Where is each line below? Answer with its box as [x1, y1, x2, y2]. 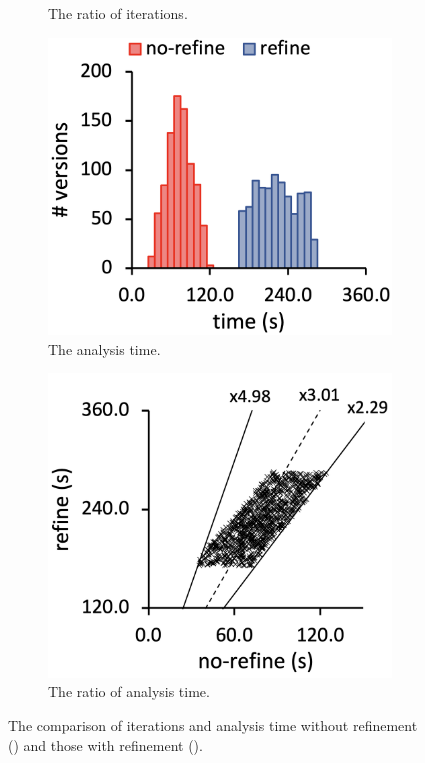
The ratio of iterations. [48, 3, 188, 23]
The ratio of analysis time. [48, 681, 210, 702]
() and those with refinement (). [8, 734, 203, 755]
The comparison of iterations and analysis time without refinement [8, 714, 418, 735]
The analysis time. [48, 338, 161, 359]
